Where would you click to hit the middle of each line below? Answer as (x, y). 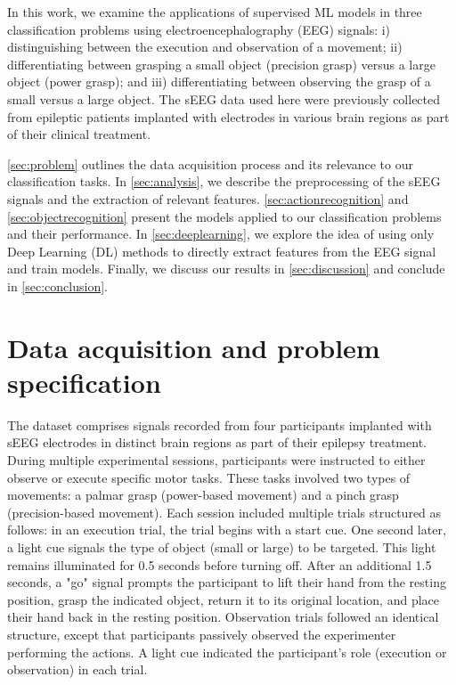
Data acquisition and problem (194, 347)
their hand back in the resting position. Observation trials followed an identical (223, 617)
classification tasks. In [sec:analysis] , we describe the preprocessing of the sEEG (224, 181)
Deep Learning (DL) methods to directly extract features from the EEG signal (222, 251)
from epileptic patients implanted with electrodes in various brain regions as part (228, 116)
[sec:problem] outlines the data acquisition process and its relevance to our (210, 163)
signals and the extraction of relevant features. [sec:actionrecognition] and (208, 198)
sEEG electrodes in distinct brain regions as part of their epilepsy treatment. (217, 442)
